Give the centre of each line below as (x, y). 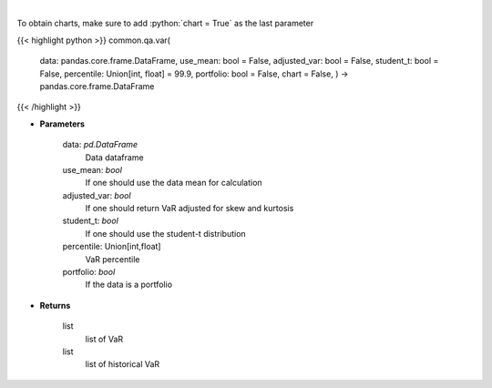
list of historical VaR (123, 364)
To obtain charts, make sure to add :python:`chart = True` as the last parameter (165, 24)
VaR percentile (113, 259)
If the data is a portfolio (129, 285)
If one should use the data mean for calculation (174, 183)
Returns (55, 305)
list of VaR (104, 339)
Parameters (62, 124)
